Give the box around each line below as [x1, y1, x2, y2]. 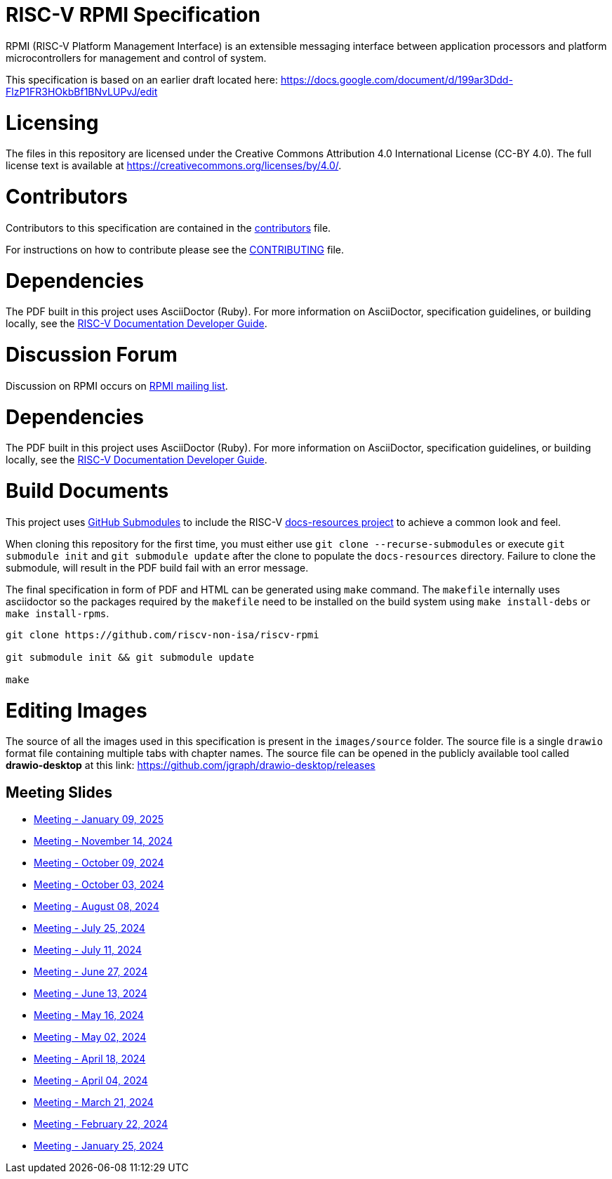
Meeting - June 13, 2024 [34, 987, 147, 1000]
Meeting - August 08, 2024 [34, 900, 159, 913]
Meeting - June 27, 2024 [34, 966, 148, 978]
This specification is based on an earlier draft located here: [6, 73, 279, 86]
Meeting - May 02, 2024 [34, 1031, 147, 1043]
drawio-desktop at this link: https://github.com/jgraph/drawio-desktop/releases [6, 759, 375, 772]
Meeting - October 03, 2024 [34, 878, 164, 891]
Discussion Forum [6, 343, 178, 367]
